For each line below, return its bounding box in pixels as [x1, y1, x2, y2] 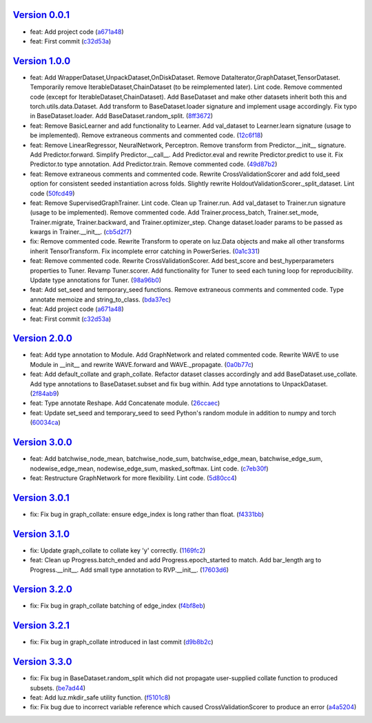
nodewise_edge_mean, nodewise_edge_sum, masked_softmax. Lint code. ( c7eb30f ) [30, 464, 269, 473]
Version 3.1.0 [12, 528, 70, 539]
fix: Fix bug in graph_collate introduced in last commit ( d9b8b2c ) [30, 638, 214, 646]
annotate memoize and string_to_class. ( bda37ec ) [30, 295, 172, 304]
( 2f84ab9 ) [30, 390, 59, 398]
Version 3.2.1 [12, 620, 70, 631]
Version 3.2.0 [12, 584, 72, 595]
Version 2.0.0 [12, 333, 72, 344]
